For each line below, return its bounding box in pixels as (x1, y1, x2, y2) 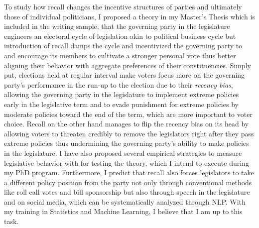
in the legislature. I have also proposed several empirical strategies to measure (4, 147, 242, 158)
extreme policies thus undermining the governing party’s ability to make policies (4, 138, 249, 148)
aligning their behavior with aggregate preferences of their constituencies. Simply (4, 60, 251, 70)
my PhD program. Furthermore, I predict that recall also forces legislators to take (4, 167, 254, 178)
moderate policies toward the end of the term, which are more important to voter (4, 109, 253, 119)
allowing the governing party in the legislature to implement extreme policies (4, 89, 239, 100)
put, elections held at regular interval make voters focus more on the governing (4, 70, 245, 80)
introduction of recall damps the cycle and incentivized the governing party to (4, 40, 243, 51)
